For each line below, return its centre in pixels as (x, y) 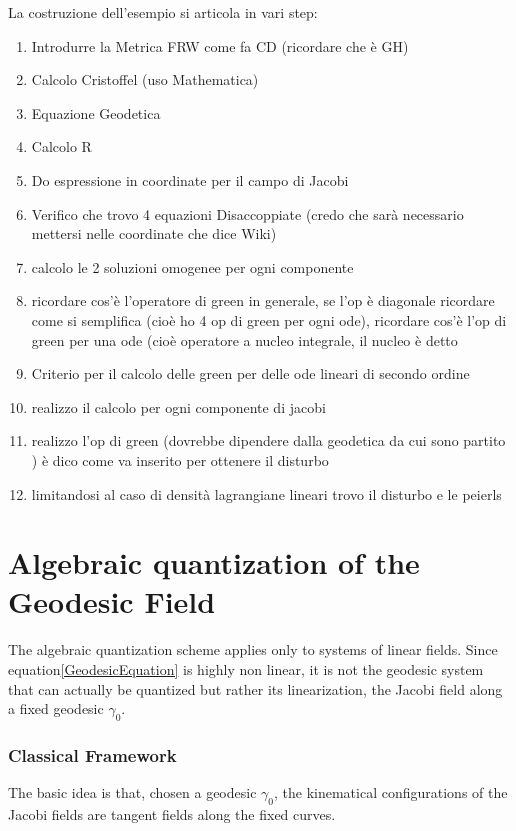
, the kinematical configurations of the (391, 792)
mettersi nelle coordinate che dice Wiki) (154, 233)
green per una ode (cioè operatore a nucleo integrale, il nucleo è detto (244, 339)
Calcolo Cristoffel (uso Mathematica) (145, 79)
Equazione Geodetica (96, 112)
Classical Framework (92, 754)
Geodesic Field (112, 601)
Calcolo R (61, 146)
